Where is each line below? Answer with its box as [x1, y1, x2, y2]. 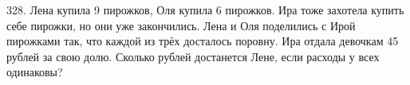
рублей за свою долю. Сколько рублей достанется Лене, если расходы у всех [6, 48, 380, 64]
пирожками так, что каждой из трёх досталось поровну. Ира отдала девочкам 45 [6, 33, 399, 49]
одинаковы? [6, 64, 63, 80]
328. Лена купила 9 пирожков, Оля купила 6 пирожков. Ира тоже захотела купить [6, 2, 404, 17]
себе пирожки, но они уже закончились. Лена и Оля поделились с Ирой [6, 17, 356, 33]
